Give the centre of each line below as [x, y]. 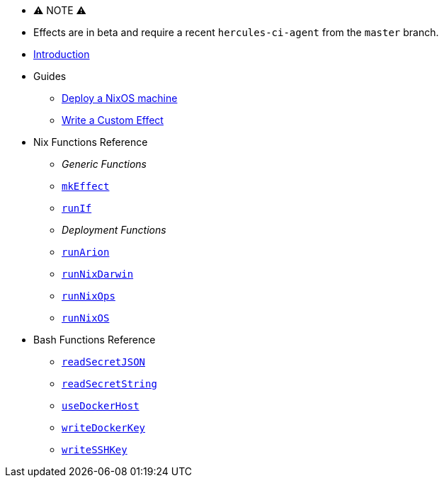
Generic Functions [104, 164]
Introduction [62, 54]
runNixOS [86, 318]
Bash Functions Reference [95, 340]
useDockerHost [101, 406]
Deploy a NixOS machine [120, 98]
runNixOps [89, 296]
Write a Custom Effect [113, 120]
